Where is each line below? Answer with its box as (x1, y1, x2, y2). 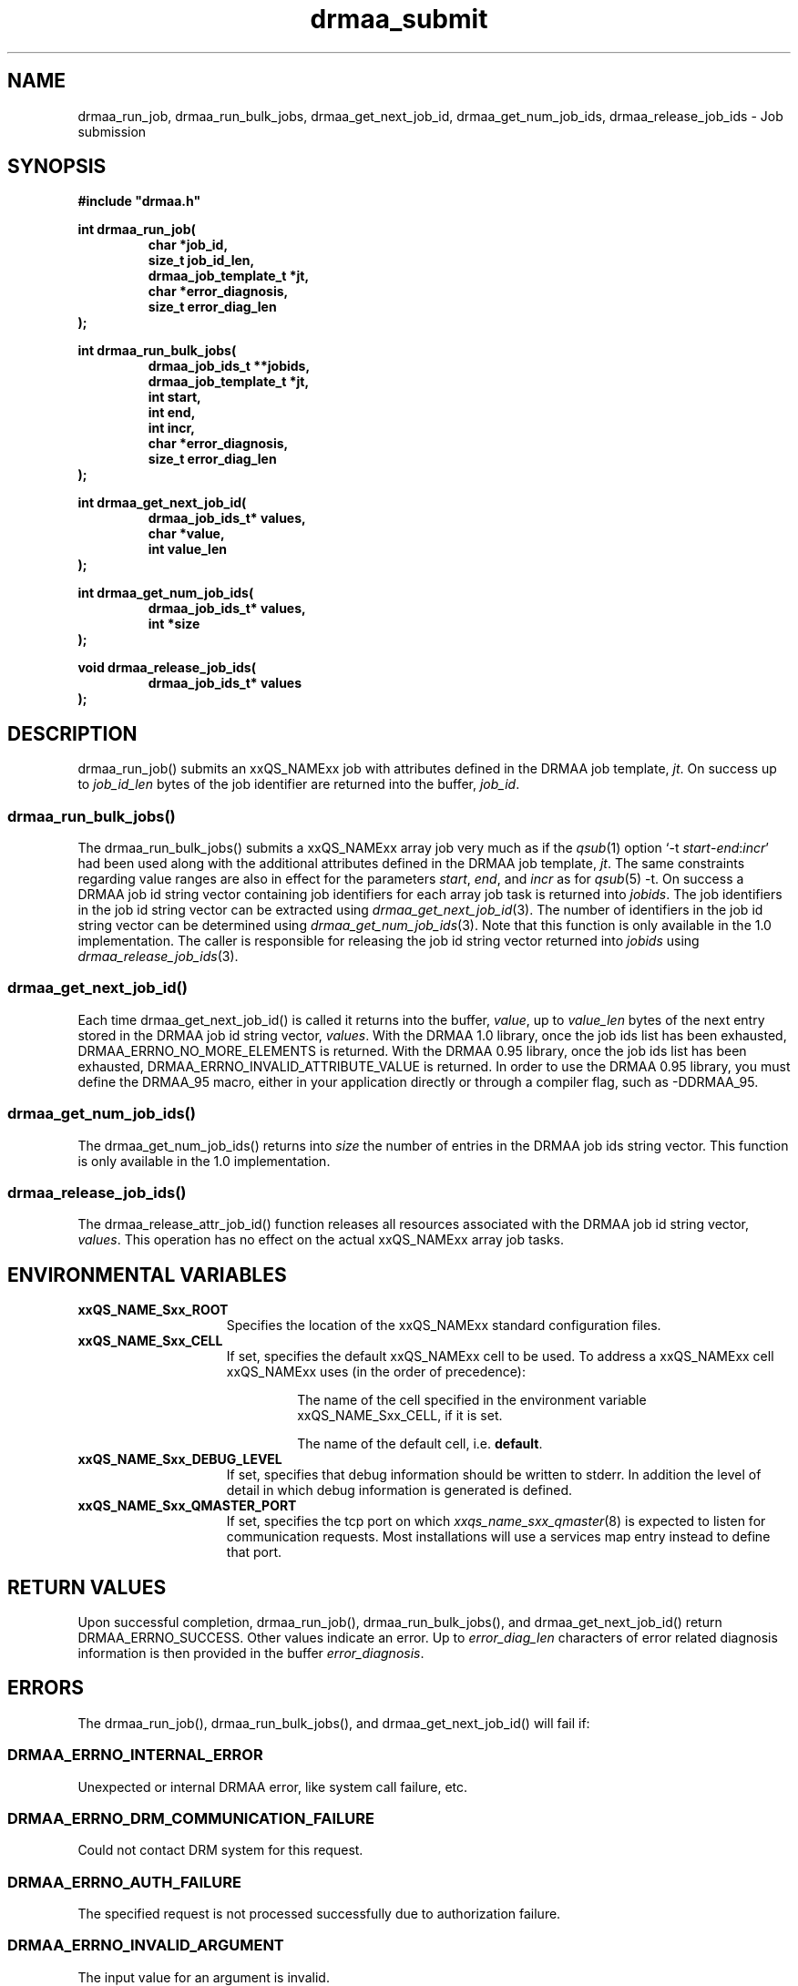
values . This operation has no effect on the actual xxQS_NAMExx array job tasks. (77, 1232, 565, 1248)
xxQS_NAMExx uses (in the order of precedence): (226, 1364, 526, 1380)
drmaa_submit (310, 4, 488, 35)
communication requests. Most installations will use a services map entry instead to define (226, 1529, 771, 1545)
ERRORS (7, 1676, 85, 1700)
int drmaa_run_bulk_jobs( (77, 343, 237, 359)
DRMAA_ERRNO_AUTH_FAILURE (7, 1872, 241, 1891)
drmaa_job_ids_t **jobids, (148, 358, 311, 374)
